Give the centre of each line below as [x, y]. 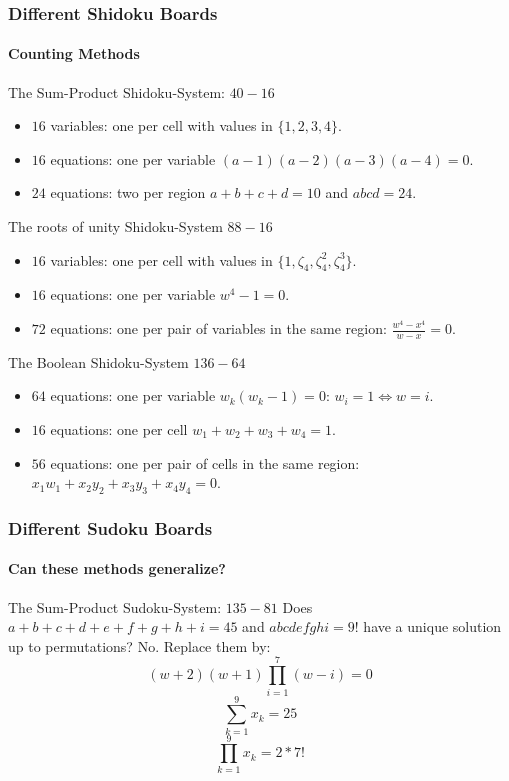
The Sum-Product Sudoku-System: [115, 606]
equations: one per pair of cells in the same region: [205, 462]
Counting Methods [74, 53]
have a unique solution [432, 626]
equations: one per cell [119, 429]
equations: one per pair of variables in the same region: [218, 328]
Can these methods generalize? [117, 568]
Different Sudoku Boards [110, 527]
